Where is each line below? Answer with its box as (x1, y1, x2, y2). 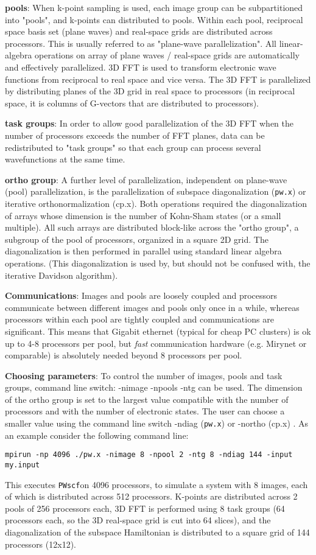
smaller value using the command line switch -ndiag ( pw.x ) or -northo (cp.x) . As (5, 417, 309, 430)
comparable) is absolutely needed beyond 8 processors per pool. (5, 349, 242, 361)
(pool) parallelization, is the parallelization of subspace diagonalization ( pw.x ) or (5, 185, 306, 198)
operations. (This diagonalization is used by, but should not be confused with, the (5, 256, 311, 269)
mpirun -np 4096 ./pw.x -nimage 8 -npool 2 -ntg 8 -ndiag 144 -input (5, 450, 293, 459)
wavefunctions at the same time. (5, 153, 125, 166)
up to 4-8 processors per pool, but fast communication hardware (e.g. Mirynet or (5, 337, 307, 349)
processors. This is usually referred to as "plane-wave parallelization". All (5, 37, 277, 49)
